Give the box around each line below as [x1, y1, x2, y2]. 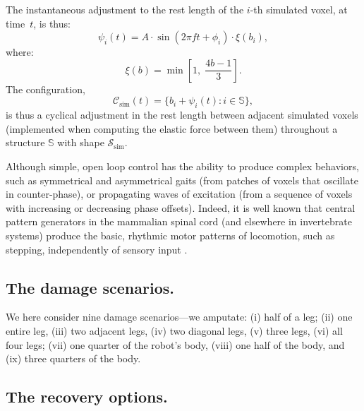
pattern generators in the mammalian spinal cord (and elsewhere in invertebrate [6, 214, 352, 229]
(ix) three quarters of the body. [6, 351, 141, 366]
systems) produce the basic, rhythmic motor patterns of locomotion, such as [6, 227, 335, 242]
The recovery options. [6, 386, 168, 407]
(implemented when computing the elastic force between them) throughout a [6, 121, 338, 136]
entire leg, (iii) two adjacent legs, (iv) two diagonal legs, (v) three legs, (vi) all [6, 323, 343, 338]
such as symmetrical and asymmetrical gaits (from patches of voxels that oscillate [6, 172, 358, 187]
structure [6, 135, 45, 150]
